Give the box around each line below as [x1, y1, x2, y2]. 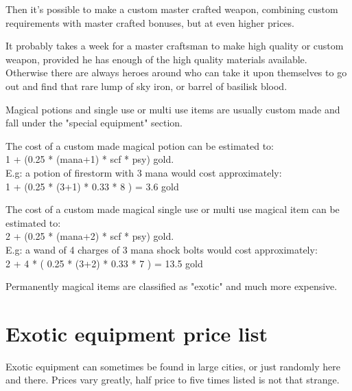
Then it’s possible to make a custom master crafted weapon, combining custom [5, 2, 338, 16]
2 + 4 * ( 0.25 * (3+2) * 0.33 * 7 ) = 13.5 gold [5, 256, 203, 270]
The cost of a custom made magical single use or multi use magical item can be [5, 202, 340, 216]
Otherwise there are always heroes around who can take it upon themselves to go [5, 65, 347, 80]
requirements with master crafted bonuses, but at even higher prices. [5, 15, 294, 30]
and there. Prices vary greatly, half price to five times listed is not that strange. [5, 372, 340, 387]
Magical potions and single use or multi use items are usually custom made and [5, 102, 340, 116]
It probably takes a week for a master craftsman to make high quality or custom [5, 38, 344, 53]
